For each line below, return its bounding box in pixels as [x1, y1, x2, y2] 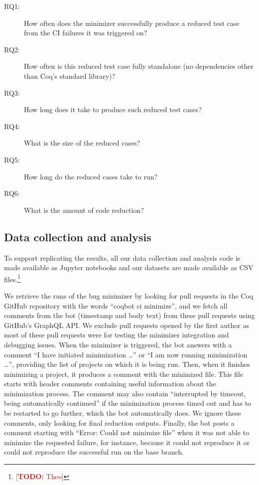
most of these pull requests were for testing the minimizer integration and [4, 329, 229, 340]
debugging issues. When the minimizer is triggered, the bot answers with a [4, 339, 232, 349]
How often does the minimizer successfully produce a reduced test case [24, 17, 240, 28]
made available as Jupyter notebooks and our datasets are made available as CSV [4, 262, 254, 273]
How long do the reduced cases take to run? [24, 171, 158, 181]
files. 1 [4, 272, 21, 284]
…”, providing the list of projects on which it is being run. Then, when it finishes [4, 359, 250, 369]
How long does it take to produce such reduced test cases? [24, 104, 202, 115]
